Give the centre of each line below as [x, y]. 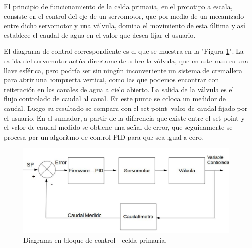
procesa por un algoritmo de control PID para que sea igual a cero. [104, 136]
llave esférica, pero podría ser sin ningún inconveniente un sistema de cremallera [123, 70]
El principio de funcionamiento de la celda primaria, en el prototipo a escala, [118, 6]
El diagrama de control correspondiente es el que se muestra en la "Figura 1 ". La [124, 51]
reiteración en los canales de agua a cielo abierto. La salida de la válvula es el [119, 89]
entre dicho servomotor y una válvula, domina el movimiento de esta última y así [125, 25]
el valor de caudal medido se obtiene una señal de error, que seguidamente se [118, 127]
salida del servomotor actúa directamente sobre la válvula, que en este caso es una [126, 60]
